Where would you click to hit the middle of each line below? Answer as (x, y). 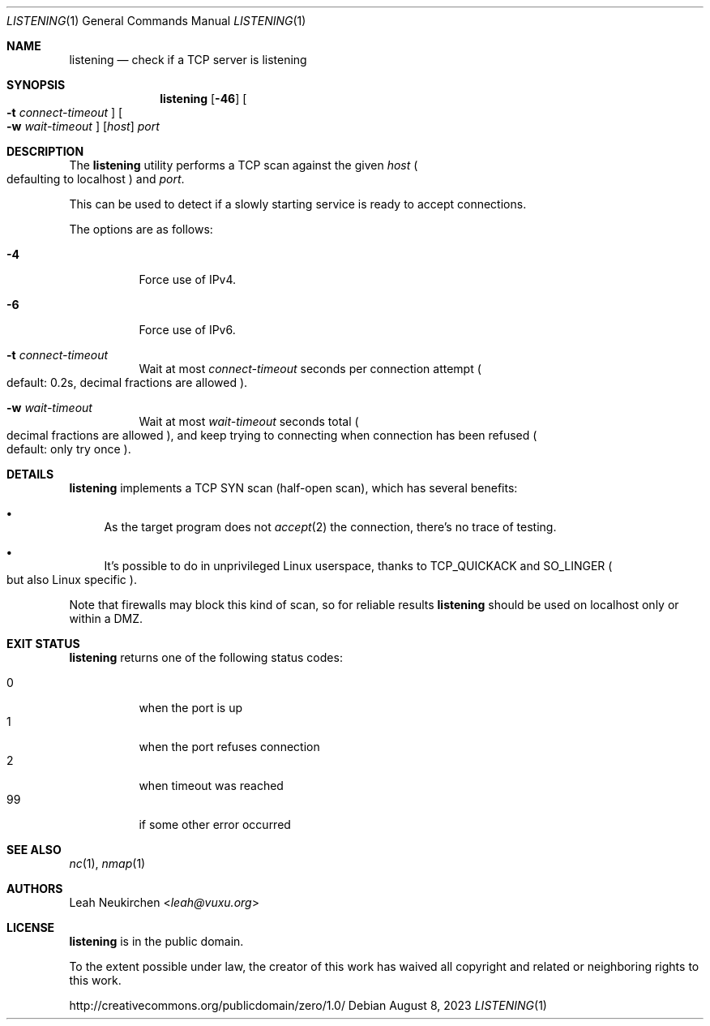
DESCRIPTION (45, 151)
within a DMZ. (106, 618)
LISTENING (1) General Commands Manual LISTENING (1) (156, 21)
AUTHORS (35, 889)
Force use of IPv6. (187, 330)
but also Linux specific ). (72, 580)
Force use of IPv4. (188, 279)
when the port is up (190, 708)
